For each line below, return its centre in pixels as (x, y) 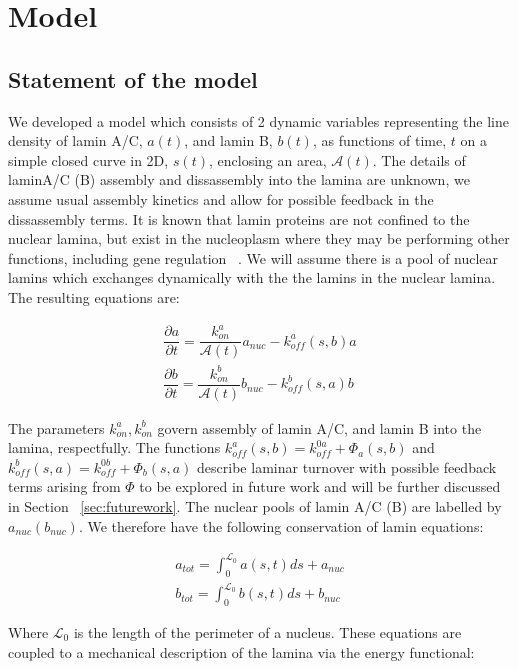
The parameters (56, 427)
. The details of (419, 159)
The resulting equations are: (94, 296)
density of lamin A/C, (75, 140)
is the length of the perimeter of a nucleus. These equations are (267, 631)
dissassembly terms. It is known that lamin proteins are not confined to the (239, 218)
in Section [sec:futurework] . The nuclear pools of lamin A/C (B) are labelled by (255, 506)
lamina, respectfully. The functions (114, 447)
